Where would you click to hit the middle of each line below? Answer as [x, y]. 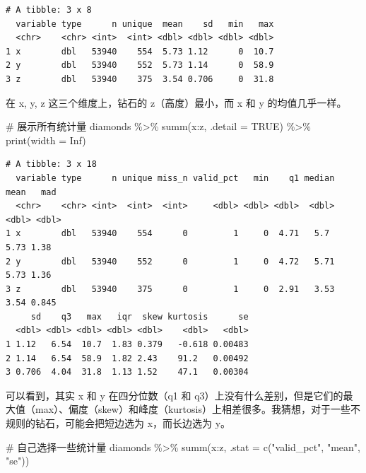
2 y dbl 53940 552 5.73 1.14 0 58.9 [140, 65]
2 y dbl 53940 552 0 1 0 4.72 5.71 [170, 261]
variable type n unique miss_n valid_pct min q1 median [175, 178]
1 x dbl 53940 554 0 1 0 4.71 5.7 [168, 234]
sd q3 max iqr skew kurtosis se [140, 316]
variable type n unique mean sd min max [145, 24]
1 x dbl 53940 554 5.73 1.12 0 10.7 [140, 51]
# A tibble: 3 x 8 [49, 10]
